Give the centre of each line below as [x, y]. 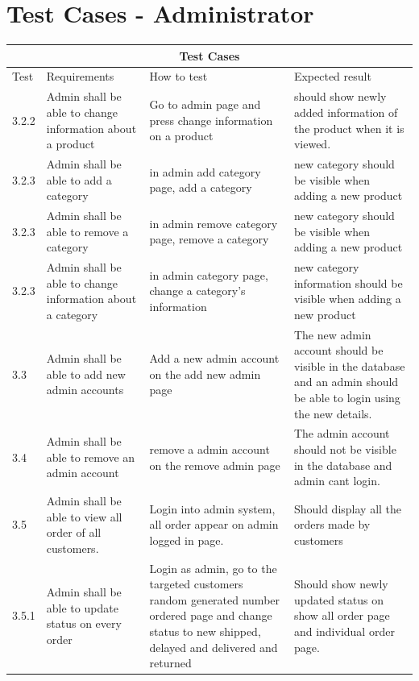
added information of [346, 112]
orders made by [332, 524]
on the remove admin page [215, 465]
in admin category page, [209, 274]
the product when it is [349, 128]
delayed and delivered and [214, 647]
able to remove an [91, 457]
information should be [348, 282]
